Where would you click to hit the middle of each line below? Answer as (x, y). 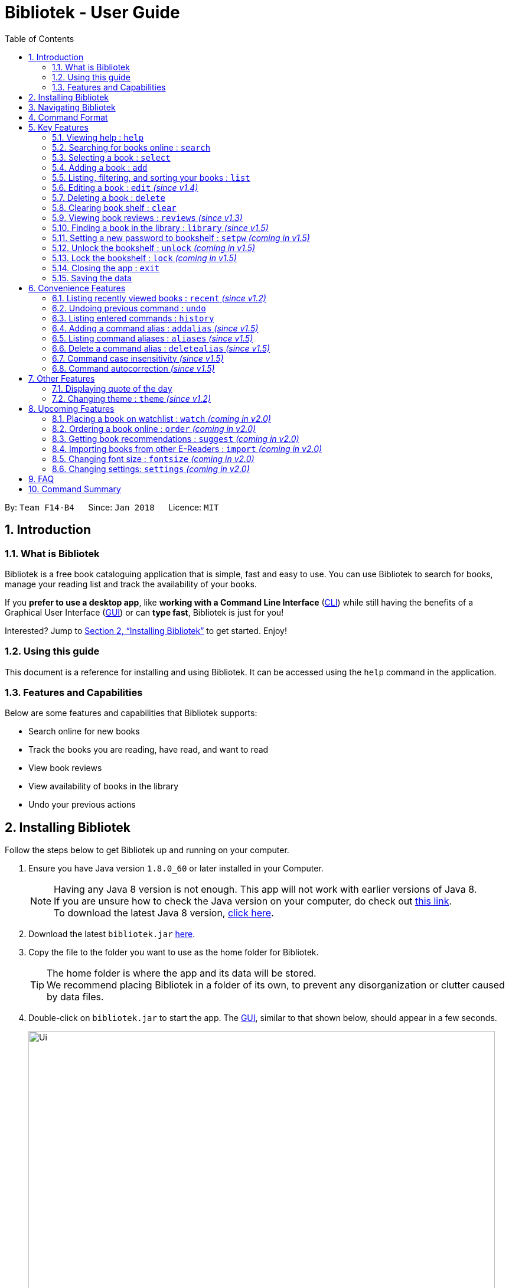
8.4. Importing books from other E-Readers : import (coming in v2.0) (187, 448)
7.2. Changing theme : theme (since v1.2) (131, 398)
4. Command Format (68, 117)
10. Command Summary (75, 489)
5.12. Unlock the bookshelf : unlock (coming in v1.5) (154, 248)
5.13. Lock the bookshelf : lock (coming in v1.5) (144, 258)
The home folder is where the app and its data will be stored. (182, 973)
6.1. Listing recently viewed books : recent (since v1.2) (159, 298)
